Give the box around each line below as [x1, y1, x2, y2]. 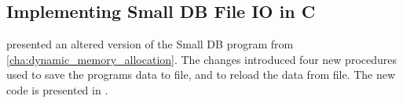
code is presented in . [6, 81, 108, 98]
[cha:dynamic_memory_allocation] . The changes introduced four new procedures [6, 51, 397, 67]
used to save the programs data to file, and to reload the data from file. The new [6, 66, 396, 83]
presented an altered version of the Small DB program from [6, 36, 294, 52]
